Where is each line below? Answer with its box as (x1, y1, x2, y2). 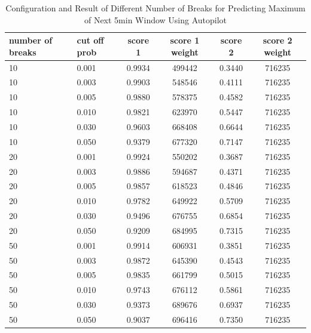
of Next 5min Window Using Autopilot (84, 13, 227, 26)
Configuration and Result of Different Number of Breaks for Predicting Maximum (5, 2, 306, 14)
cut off (77, 34, 104, 47)
